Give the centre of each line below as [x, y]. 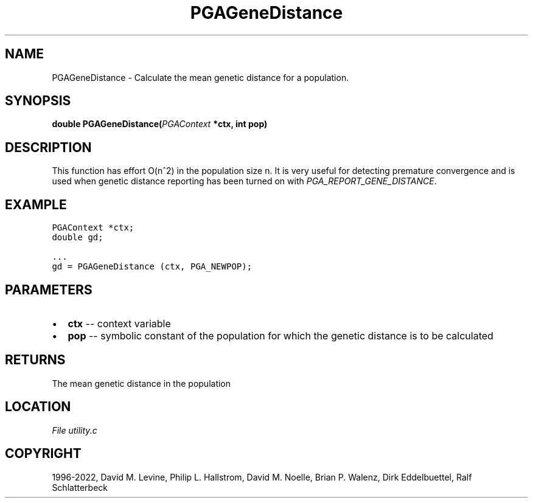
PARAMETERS [49, 290]
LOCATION [38, 407]
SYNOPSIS [38, 101]
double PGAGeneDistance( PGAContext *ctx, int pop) [160, 124]
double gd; [78, 238]
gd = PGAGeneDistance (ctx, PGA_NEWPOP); [152, 267]
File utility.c [75, 430]
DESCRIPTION [48, 147]
